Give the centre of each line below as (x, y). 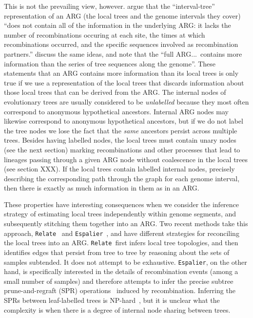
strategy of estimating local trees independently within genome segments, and (120, 214)
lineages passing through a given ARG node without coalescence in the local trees (126, 159)
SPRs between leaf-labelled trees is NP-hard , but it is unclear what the (112, 300)
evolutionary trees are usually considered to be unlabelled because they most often (126, 101)
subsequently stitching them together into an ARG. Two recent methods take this (126, 223)
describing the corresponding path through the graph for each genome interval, (122, 178)
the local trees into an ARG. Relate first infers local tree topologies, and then (121, 243)
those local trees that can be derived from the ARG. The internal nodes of (115, 92)
